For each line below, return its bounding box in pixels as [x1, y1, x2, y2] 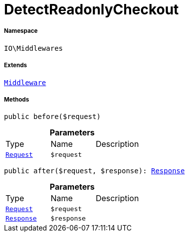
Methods [4, 96, 29, 103]
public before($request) [4, 113, 101, 121]
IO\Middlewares [4, 44, 63, 52]
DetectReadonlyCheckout [4, 1, 179, 18]
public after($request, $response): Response [4, 167, 185, 175]
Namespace [4, 27, 38, 35]
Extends [4, 62, 27, 69]
